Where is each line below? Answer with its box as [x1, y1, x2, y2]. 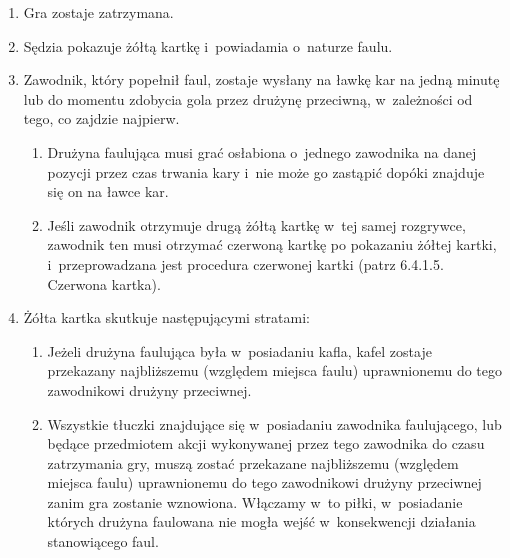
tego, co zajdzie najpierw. [23, 108, 180, 129]
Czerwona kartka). [47, 273, 161, 294]
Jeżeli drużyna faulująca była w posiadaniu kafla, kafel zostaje [47, 340, 432, 361]
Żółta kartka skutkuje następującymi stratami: [23, 307, 310, 328]
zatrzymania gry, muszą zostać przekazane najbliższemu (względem [47, 452, 459, 473]
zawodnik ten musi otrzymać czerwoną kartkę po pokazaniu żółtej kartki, [47, 234, 497, 255]
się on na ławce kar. [47, 181, 169, 202]
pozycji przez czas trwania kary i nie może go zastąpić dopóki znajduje [47, 161, 485, 182]
